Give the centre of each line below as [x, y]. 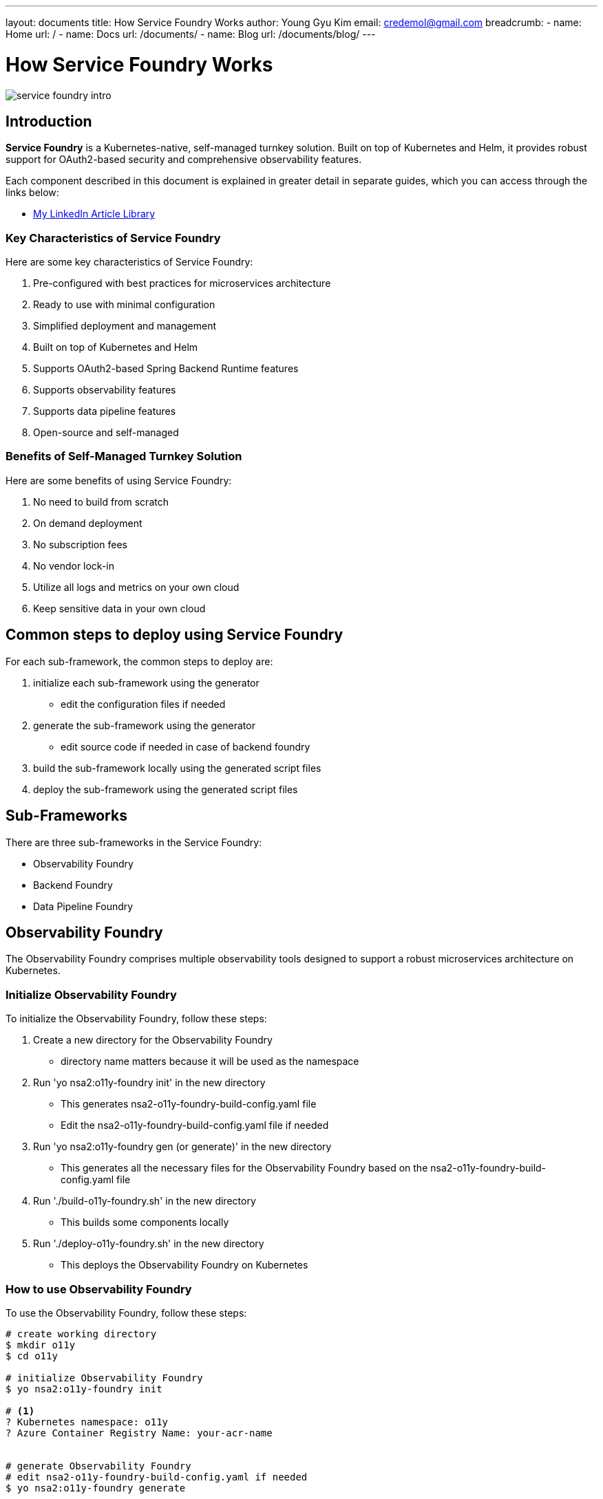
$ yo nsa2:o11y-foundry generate [96, 1488]
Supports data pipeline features [105, 411]
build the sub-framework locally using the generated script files [177, 768]
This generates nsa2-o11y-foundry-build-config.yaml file [189, 1104]
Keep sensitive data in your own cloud [119, 608]
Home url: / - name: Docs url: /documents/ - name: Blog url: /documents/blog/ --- [191, 34]
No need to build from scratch [101, 502]
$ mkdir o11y [41, 1345]
